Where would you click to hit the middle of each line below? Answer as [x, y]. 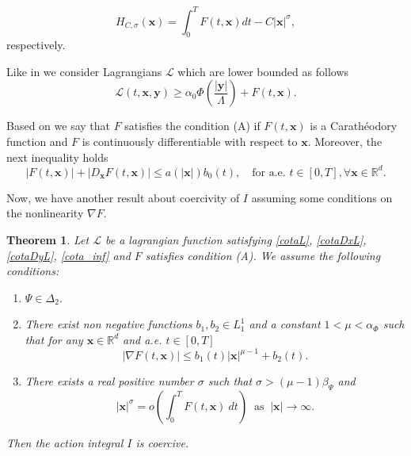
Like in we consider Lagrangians [84, 71]
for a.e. [269, 172]
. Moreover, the [345, 142]
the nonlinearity [45, 213]
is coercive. [162, 442]
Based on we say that [58, 126]
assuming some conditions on [322, 197]
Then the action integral [65, 442]
